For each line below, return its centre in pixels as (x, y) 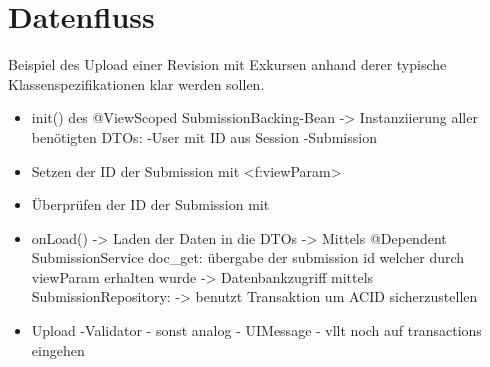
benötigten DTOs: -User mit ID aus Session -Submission (204, 136)
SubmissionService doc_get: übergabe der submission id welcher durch (248, 257)
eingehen (58, 349)
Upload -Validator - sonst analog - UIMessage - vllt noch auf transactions (256, 330)
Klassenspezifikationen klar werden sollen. (136, 83)
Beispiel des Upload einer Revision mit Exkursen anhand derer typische (227, 64)
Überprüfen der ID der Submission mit (150, 204)
